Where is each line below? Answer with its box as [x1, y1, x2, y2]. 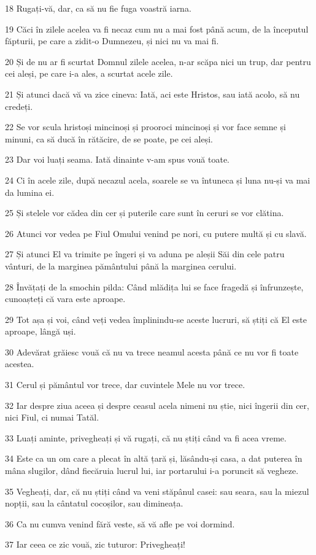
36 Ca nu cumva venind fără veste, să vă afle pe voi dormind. [5, 517, 235, 530]
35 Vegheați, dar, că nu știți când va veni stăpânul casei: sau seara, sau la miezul [5, 484, 309, 497]
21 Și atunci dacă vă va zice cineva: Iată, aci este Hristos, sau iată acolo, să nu [5, 87, 300, 100]
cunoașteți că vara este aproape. [5, 292, 126, 305]
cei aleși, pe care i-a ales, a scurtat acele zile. [5, 67, 173, 80]
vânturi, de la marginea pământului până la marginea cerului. [5, 259, 237, 272]
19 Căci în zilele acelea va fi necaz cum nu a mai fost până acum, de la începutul [5, 22, 309, 35]
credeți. [5, 99, 33, 112]
